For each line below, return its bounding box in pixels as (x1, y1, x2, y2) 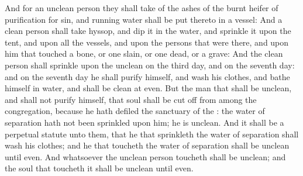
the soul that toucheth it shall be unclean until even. (5, 162, 194, 174)
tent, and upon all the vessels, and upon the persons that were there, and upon (5, 36, 289, 48)
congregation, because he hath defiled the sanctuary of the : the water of (5, 105, 265, 117)
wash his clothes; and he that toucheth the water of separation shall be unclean (5, 139, 290, 151)
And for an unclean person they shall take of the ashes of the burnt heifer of (5, 2, 278, 13)
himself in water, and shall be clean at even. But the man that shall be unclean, (5, 82, 292, 94)
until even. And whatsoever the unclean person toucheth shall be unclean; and (5, 150, 286, 163)
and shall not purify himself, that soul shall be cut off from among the (5, 93, 257, 105)
